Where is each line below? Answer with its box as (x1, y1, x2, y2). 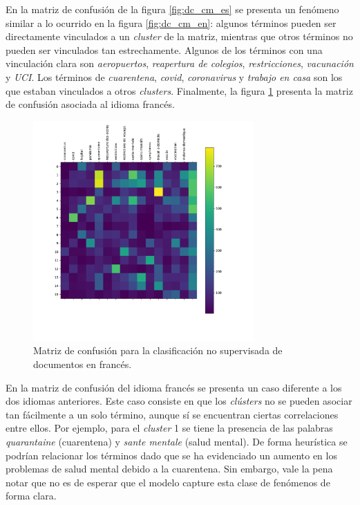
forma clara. (6, 488, 57, 503)
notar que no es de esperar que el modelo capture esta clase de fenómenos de (6, 475, 330, 489)
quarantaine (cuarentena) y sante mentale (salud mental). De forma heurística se (6, 434, 348, 448)
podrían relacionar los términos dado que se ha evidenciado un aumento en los (6, 448, 337, 462)
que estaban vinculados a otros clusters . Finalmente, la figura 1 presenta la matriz (6, 83, 353, 98)
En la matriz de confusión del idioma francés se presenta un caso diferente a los (6, 380, 342, 394)
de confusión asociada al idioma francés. (6, 97, 175, 111)
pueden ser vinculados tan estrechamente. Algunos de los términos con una (6, 42, 323, 57)
